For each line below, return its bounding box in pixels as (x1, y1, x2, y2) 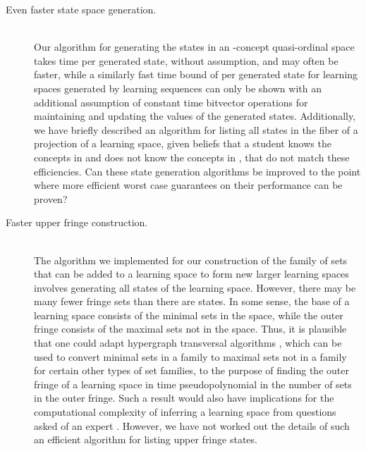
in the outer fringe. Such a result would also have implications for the (34, 390, 334, 405)
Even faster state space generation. (6, 2, 157, 16)
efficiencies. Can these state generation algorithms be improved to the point (34, 163, 361, 178)
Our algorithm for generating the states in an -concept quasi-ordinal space (34, 39, 355, 54)
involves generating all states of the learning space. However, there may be (34, 280, 356, 295)
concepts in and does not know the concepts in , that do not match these (34, 149, 350, 164)
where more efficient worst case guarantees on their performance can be (34, 178, 343, 192)
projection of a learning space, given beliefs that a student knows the (34, 136, 331, 151)
